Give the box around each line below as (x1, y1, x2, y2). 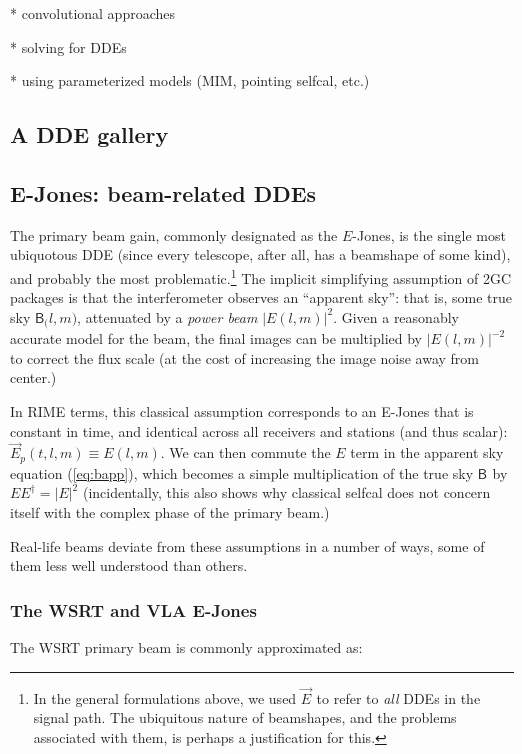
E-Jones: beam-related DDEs (10, 177, 317, 208)
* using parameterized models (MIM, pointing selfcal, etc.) (10, 70, 370, 91)
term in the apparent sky (350, 442, 504, 463)
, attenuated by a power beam (77, 306, 258, 327)
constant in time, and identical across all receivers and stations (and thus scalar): (10, 420, 508, 441)
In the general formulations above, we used (33, 687, 297, 708)
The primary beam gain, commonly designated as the (10, 224, 338, 245)
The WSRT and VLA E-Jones (10, 597, 257, 622)
